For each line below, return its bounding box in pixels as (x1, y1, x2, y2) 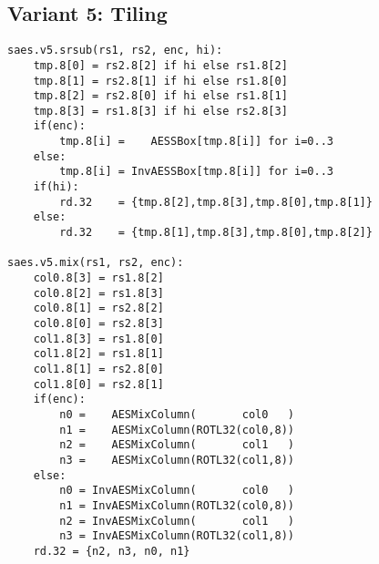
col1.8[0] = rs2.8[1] (33, 377, 164, 391)
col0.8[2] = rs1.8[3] (33, 286, 164, 300)
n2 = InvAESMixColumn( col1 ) (59, 514, 294, 528)
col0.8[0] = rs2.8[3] (33, 317, 164, 331)
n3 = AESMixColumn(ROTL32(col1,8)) (59, 453, 294, 467)
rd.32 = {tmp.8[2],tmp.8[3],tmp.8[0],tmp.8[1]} (59, 195, 373, 209)
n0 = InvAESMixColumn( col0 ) (59, 484, 294, 497)
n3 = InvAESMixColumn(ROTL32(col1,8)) (59, 529, 294, 543)
